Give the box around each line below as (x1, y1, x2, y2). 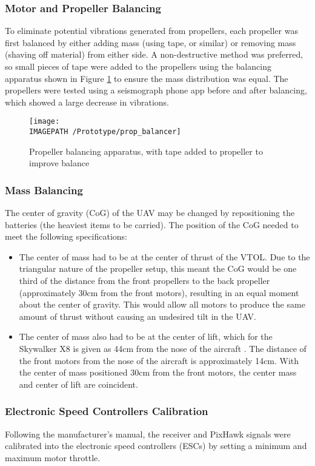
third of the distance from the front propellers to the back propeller (19, 274, 270, 287)
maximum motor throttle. (5, 451, 101, 464)
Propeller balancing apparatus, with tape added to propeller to (29, 144, 263, 157)
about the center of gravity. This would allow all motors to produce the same (19, 298, 305, 311)
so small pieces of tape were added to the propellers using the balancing (5, 60, 271, 72)
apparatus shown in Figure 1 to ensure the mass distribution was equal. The (5, 72, 288, 84)
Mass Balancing (5, 182, 83, 197)
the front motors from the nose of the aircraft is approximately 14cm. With (19, 354, 299, 366)
